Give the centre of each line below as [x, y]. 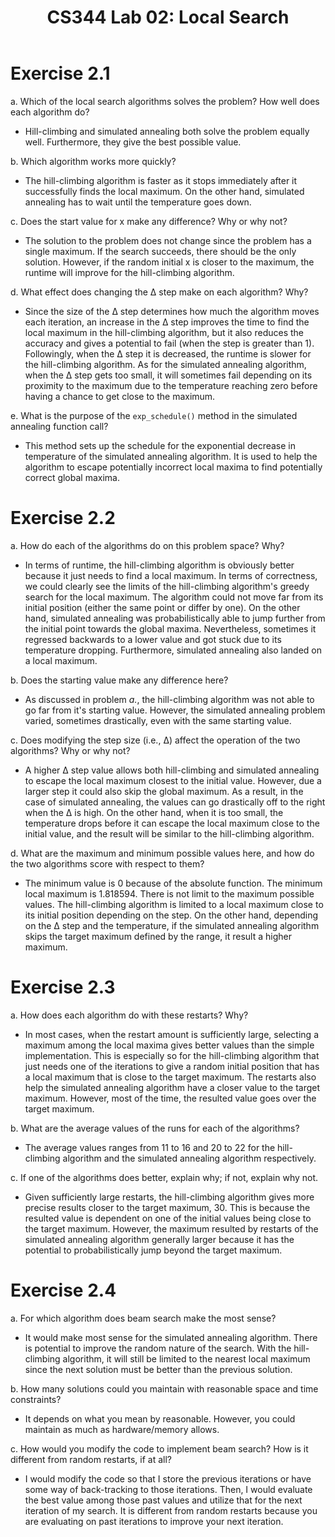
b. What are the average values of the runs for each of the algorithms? [155, 1128]
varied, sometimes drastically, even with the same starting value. [158, 720]
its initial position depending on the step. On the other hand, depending [171, 915]
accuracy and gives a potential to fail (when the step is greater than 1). [169, 343]
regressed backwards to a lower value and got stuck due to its [153, 639]
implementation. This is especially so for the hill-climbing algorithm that [172, 1055]
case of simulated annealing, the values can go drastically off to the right [175, 802]
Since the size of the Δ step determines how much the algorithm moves [172, 311]
